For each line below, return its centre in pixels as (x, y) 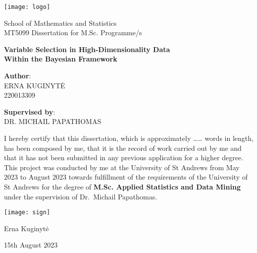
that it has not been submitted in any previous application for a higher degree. (124, 158)
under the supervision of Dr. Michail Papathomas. (81, 196)
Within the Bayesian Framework (61, 59)
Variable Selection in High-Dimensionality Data (87, 49)
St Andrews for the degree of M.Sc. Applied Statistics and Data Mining (122, 186)
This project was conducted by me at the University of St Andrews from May (122, 167)
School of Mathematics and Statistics (60, 23)
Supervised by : (30, 111)
